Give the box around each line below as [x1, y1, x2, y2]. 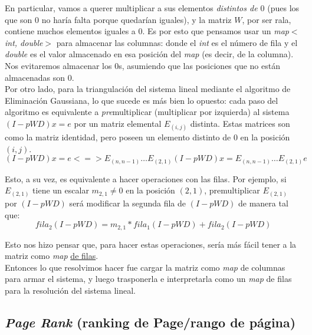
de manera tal [238, 196, 288, 209]
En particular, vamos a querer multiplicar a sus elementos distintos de [5, 2, 258, 14]
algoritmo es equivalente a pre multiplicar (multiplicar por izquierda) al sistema [5, 106, 290, 118]
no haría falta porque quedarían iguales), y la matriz [41, 13, 232, 25]
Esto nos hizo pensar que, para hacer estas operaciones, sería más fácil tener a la [5, 238, 297, 250]
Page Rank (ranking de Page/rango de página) [5, 313, 296, 331]
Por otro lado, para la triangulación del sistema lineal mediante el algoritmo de [5, 83, 291, 95]
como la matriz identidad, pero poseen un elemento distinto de [5, 131, 231, 143]
